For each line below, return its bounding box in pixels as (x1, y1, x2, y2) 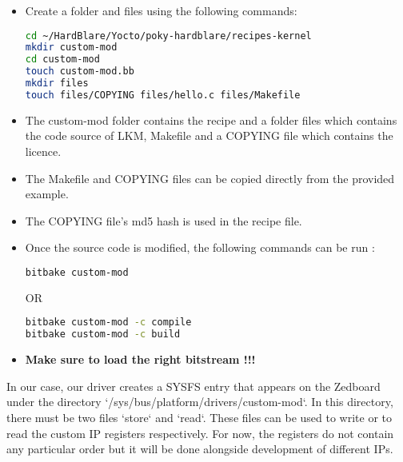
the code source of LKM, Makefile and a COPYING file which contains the (25, 127, 393, 144)
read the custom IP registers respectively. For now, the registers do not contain (6, 424, 394, 441)
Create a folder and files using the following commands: (25, 2, 297, 18)
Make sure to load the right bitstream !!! (25, 351, 256, 368)
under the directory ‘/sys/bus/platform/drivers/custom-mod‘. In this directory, (6, 393, 393, 410)
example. (25, 185, 69, 202)
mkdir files (25, 78, 89, 90)
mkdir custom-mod (25, 42, 118, 54)
